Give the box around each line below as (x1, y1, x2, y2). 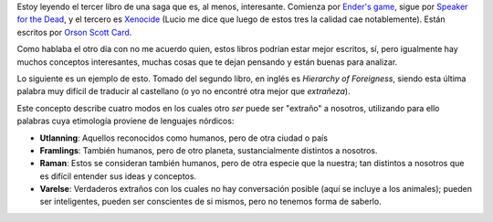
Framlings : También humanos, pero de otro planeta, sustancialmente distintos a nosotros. (39, 144, 378, 155)
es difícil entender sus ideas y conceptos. (39, 170, 196, 182)
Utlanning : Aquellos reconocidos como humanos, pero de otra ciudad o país (39, 132, 329, 143)
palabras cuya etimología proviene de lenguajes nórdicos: (16, 115, 235, 127)
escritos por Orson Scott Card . (16, 26, 132, 37)
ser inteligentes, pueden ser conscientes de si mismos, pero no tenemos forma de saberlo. (39, 196, 383, 207)
